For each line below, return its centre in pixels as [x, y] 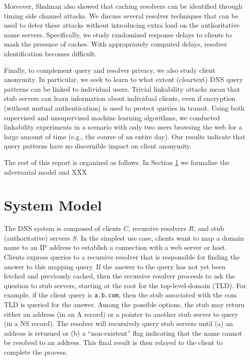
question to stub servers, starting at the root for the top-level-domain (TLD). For [125, 285]
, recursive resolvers [157, 228]
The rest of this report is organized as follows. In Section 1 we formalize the [117, 162]
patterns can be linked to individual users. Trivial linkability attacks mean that [122, 89]
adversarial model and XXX [46, 172]
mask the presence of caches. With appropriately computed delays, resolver [116, 44]
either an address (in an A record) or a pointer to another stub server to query [121, 314]
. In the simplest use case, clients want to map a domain [160, 237]
